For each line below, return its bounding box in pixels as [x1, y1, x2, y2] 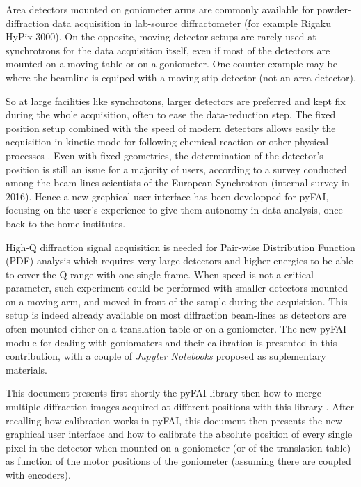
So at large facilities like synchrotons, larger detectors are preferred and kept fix [6, 93, 346, 108]
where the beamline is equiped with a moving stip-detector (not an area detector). [6, 70, 356, 84]
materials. [6, 362, 48, 376]
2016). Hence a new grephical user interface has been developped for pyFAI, [6, 189, 329, 203]
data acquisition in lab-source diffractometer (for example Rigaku [52, 15, 332, 30]
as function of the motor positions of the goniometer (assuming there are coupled [6, 454, 351, 468]
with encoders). [6, 468, 71, 481]
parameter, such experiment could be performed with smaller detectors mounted [6, 280, 348, 295]
